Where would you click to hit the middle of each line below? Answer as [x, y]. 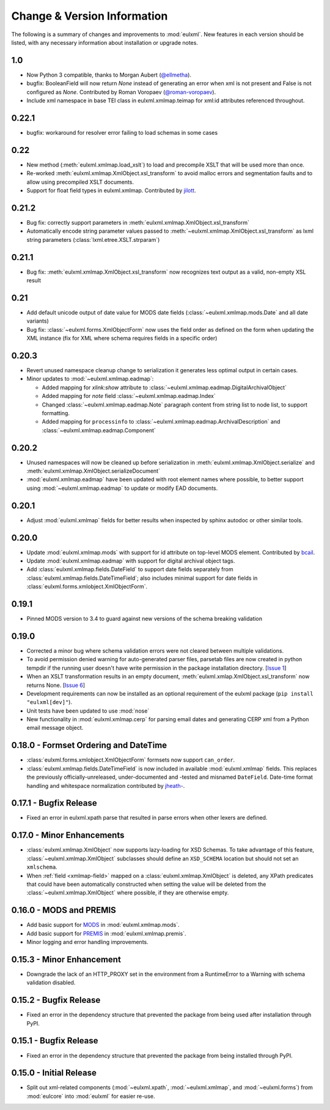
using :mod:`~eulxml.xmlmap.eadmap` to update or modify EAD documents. [122, 488]
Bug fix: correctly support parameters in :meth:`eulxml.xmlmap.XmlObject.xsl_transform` [138, 222]
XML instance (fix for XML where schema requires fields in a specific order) [122, 338]
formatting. [56, 413]
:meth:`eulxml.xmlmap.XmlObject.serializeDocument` [93, 471]
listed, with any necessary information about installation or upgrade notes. [105, 42]
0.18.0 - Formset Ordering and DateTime [89, 745]
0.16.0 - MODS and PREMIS [64, 910]
